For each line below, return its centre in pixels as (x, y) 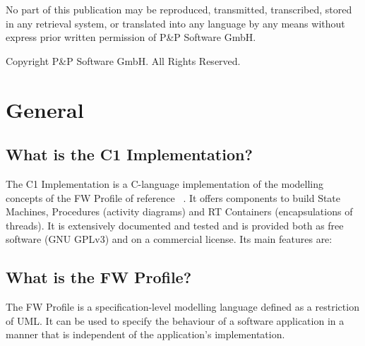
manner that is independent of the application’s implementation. (145, 334)
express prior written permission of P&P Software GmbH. (131, 37)
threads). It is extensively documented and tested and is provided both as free (175, 225)
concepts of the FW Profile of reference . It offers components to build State (173, 197)
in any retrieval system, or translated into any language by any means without (175, 23)
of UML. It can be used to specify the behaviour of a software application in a (175, 320)
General (45, 109)
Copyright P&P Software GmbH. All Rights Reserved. (123, 60)
